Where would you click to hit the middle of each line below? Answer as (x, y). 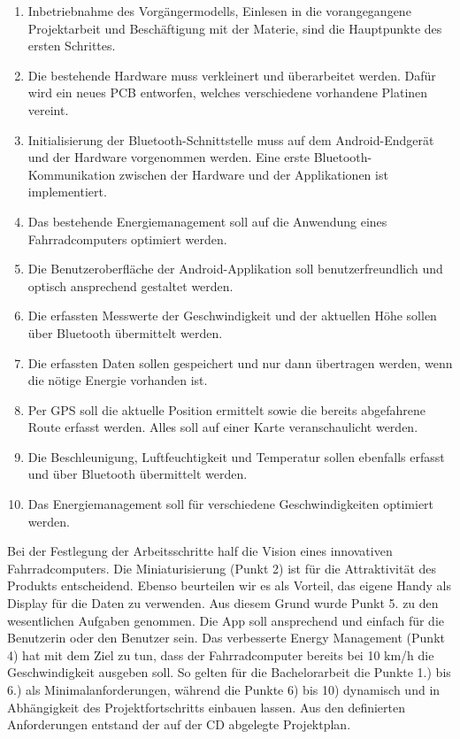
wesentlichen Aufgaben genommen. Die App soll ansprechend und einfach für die (226, 620)
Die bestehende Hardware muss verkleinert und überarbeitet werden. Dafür (232, 75)
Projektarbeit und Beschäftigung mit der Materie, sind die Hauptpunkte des (235, 28)
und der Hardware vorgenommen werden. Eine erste (169, 157)
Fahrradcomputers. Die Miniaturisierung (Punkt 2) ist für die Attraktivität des (222, 568)
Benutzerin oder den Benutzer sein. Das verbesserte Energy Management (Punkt (226, 638)
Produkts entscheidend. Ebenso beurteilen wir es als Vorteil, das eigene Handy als (229, 585)
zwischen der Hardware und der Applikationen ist (253, 174)
